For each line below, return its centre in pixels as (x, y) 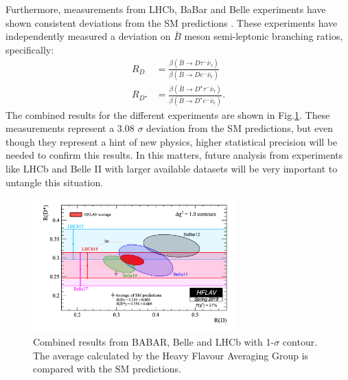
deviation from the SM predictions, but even (240, 128)
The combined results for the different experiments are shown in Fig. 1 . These (168, 114)
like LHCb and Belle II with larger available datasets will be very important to (172, 169)
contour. (300, 342)
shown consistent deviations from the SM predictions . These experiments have (172, 22)
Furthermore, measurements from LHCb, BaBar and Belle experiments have (166, 9)
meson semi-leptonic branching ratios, (264, 36)
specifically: (30, 49)
